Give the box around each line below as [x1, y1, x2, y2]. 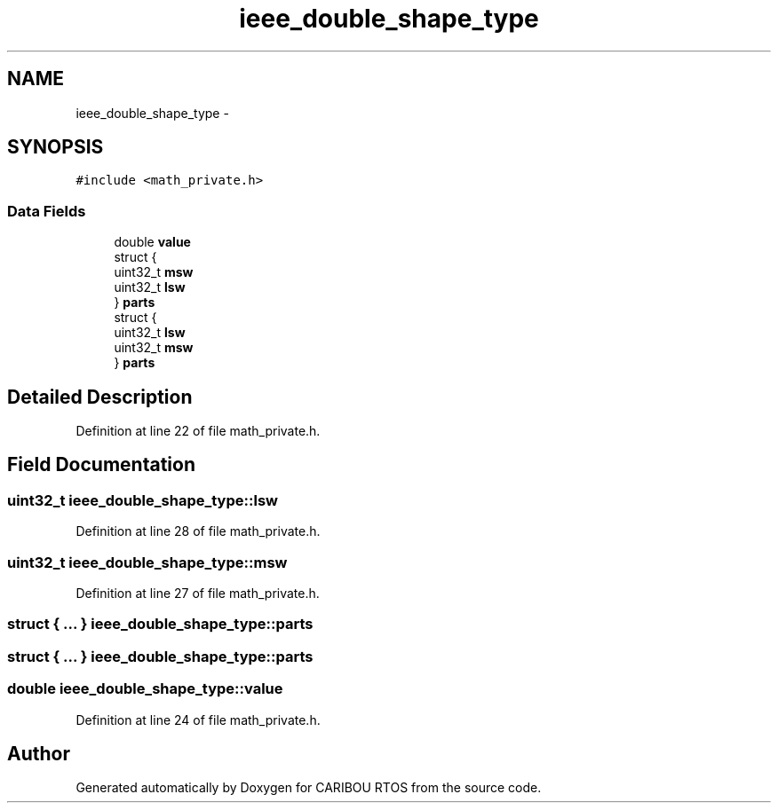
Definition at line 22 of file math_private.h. [75, 423, 321, 439]
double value [114, 234, 191, 250]
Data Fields [7, 201, 86, 220]
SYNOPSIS [7, 136, 104, 159]
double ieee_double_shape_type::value [7, 680, 283, 698]
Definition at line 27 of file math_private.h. [75, 586, 320, 601]
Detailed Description [7, 385, 193, 408]
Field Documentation [7, 453, 195, 476]
